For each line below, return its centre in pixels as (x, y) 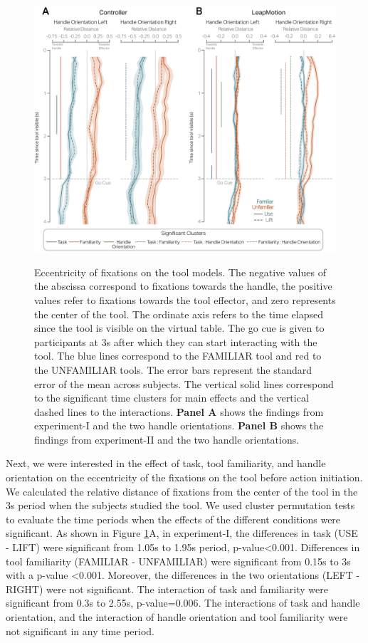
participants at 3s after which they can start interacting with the (176, 341)
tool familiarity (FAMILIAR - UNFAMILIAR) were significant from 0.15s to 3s (178, 561)
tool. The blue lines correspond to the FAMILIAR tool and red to (178, 356)
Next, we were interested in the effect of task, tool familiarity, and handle (166, 463)
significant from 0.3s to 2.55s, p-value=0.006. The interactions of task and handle (183, 603)
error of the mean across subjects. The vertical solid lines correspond (184, 383)
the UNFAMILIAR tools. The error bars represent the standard (173, 369)
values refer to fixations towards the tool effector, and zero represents (185, 299)
